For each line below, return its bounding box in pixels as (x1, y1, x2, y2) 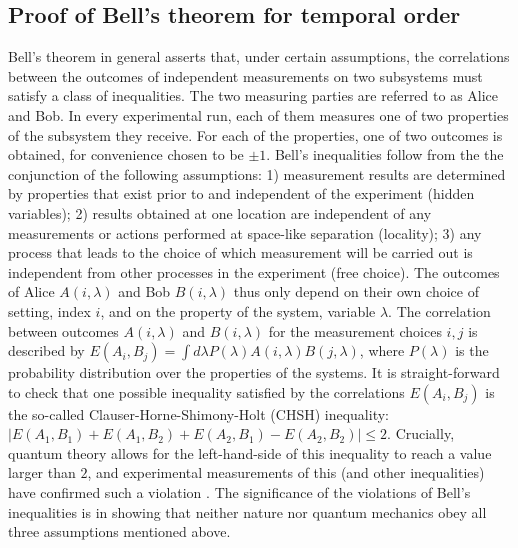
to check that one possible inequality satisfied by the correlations (8, 381, 405, 402)
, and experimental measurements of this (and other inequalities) (87, 462, 485, 483)
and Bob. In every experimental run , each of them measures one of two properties (8, 104, 509, 125)
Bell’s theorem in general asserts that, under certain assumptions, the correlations (8, 46, 510, 67)
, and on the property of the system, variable (100, 300, 376, 321)
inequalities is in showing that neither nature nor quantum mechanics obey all (8, 501, 487, 522)
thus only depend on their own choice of (233, 281, 479, 302)
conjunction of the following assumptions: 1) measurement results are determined (8, 163, 506, 184)
